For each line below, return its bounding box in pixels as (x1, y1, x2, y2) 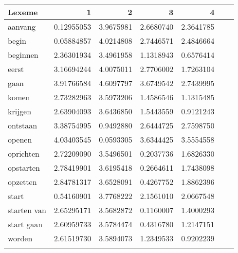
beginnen (8, 49, 38, 60)
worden (8, 233, 33, 244)
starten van (8, 204, 46, 216)
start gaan (8, 218, 43, 230)
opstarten (8, 162, 40, 173)
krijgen (8, 106, 32, 117)
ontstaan (8, 120, 37, 131)
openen (8, 134, 32, 145)
